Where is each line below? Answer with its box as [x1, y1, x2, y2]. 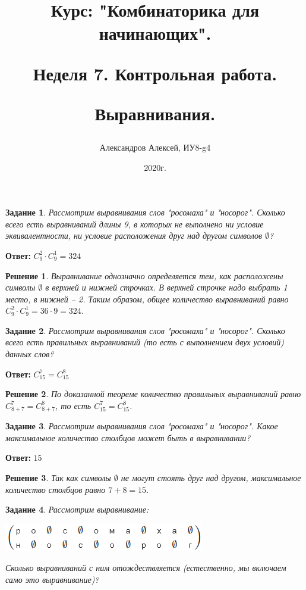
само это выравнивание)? [5, 573, 99, 586]
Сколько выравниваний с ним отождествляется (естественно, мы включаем [5, 561, 286, 574]
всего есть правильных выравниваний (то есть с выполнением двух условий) [5, 336, 285, 348]
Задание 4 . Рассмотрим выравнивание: [5, 503, 149, 516]
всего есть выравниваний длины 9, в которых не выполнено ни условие [5, 217, 264, 230]
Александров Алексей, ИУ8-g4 [99, 141, 211, 153]
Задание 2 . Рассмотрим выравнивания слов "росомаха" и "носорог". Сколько [5, 324, 285, 336]
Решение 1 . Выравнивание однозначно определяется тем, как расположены [5, 269, 283, 282]
